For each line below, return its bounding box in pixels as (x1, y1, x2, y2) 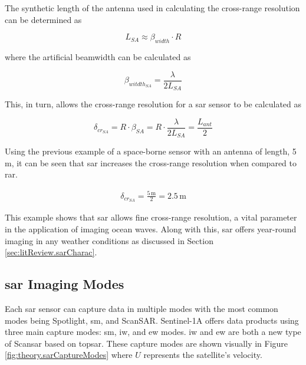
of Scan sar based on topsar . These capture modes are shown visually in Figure (5, 337, 288, 349)
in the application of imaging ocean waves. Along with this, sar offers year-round (5, 222, 297, 235)
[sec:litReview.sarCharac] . (5, 246, 97, 258)
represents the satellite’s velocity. (143, 348, 262, 361)
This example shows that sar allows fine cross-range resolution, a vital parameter (5, 211, 297, 223)
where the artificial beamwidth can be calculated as (5, 50, 191, 63)
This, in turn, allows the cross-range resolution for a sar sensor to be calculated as (5, 98, 302, 110)
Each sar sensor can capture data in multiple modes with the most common (5, 302, 278, 314)
